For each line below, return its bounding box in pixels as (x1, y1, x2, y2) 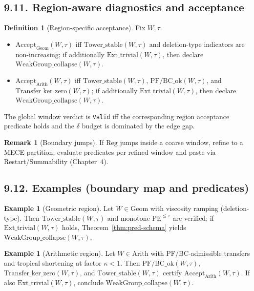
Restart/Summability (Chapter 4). (4, 156, 108, 166)
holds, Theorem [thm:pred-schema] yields (62, 222, 186, 232)
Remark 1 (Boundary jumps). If (4, 137, 104, 147)
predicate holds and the (4, 121, 75, 131)
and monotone (107, 212, 150, 223)
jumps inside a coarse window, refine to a (120, 137, 243, 147)
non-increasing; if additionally (15, 49, 105, 59)
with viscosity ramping (150, 203, 218, 213)
